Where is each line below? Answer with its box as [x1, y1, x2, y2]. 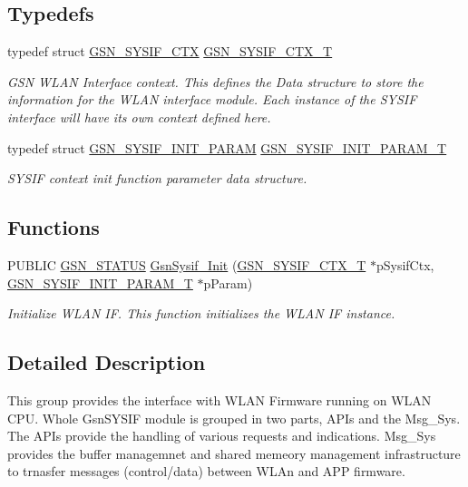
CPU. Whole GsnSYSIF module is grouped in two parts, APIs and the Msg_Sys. [7, 408, 461, 427]
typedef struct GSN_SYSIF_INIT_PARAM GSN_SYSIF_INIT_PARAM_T [7, 138, 447, 157]
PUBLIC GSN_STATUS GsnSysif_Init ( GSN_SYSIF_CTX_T [7, 255, 366, 274]
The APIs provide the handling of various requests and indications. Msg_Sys [7, 426, 436, 445]
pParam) [203, 273, 253, 292]
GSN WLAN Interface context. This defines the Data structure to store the [7, 72, 424, 91]
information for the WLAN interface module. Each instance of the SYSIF [7, 90, 417, 109]
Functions [7, 213, 100, 241]
